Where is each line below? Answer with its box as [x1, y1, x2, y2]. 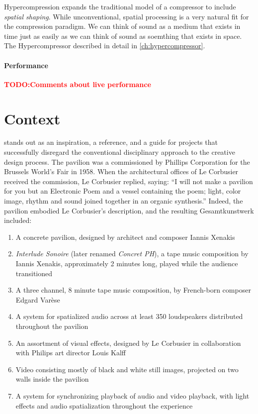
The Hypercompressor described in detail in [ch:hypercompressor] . [4, 40, 205, 51]
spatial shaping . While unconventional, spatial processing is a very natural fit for [4, 11, 249, 21]
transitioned [15, 268, 53, 278]
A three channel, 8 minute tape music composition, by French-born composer [15, 285, 251, 295]
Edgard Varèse [15, 294, 60, 305]
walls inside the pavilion [15, 374, 89, 384]
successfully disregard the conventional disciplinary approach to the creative [4, 147, 235, 157]
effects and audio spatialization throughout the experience [15, 400, 193, 411]
